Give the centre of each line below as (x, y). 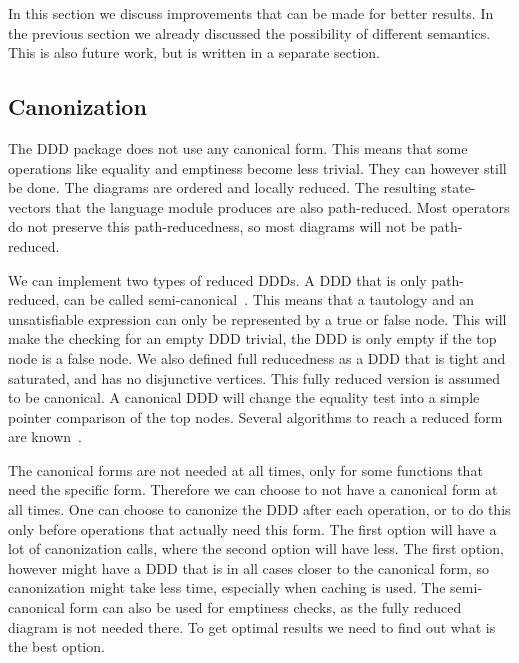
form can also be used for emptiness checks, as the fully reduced (265, 607)
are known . (45, 436)
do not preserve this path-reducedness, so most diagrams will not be (217, 226)
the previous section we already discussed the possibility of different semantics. (249, 32)
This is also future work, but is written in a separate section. (194, 52)
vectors (29, 206)
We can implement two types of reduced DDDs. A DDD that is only (217, 279)
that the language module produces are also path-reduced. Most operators (282, 206)
